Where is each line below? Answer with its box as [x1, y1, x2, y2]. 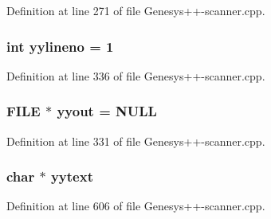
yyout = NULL [57, 101, 157, 121]
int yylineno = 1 [6, 36, 114, 56]
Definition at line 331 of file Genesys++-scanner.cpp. [6, 132, 265, 149]
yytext [50, 166, 93, 186]
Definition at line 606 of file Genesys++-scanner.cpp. [6, 197, 265, 214]
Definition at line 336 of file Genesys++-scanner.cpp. [6, 67, 265, 84]
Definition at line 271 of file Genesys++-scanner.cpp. [6, 2, 265, 18]
